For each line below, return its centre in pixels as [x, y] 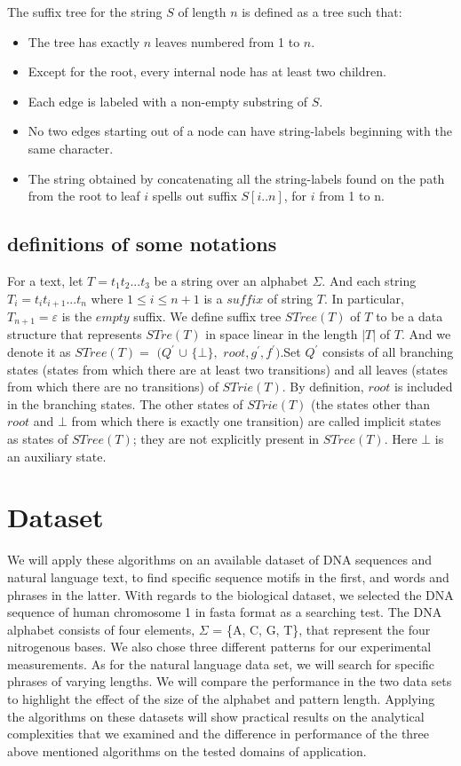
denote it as [39, 352]
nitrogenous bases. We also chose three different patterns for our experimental [219, 647]
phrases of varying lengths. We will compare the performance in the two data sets [230, 681]
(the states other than [371, 403]
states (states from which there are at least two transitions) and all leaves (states [227, 369]
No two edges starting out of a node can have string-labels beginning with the [240, 131]
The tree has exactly [84, 41]
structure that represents [75, 334]
